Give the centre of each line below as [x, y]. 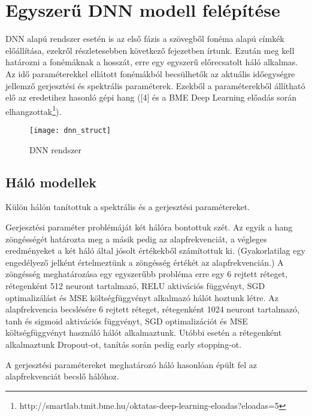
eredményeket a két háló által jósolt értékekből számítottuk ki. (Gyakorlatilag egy [155, 250]
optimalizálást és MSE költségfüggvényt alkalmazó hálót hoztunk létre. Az [142, 297]
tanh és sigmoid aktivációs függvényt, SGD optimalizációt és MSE [127, 321]
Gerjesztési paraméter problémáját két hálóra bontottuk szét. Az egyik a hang [149, 227]
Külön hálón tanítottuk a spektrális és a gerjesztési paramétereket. [128, 207]
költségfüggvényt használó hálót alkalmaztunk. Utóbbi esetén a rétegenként [144, 333]
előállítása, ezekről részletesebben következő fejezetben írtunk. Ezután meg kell [150, 50]
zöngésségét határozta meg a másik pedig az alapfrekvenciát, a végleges [136, 239]
